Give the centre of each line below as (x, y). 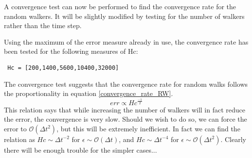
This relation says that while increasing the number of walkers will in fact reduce (125, 109)
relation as (19, 139)
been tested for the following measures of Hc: (71, 51)
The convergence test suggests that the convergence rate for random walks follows (126, 84)
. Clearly (233, 139)
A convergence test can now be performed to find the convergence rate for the (120, 6)
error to (15, 128)
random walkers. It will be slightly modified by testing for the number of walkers (124, 16)
